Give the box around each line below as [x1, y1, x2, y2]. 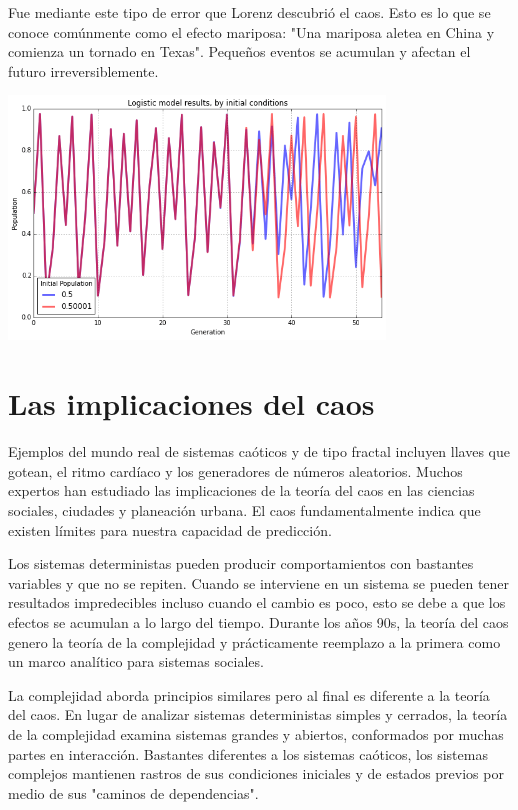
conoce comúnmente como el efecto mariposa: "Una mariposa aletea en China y [8, 21, 495, 42]
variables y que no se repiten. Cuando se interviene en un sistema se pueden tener [8, 572, 510, 593]
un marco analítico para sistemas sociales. [8, 651, 264, 672]
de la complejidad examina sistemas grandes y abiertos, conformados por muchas [8, 723, 504, 744]
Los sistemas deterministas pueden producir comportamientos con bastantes [8, 553, 474, 574]
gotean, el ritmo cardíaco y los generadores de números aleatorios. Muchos [8, 460, 463, 481]
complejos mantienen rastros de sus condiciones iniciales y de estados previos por [8, 763, 504, 784]
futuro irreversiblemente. [8, 60, 159, 81]
